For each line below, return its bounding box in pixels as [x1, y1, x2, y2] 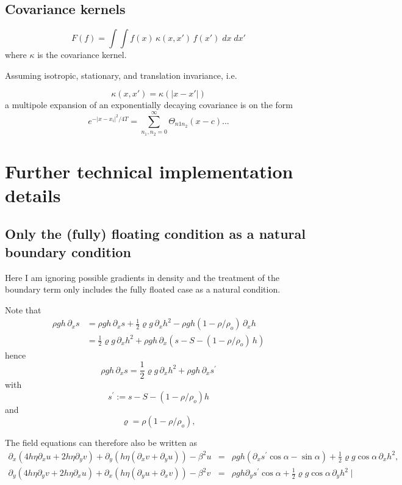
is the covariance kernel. [37, 48, 127, 61]
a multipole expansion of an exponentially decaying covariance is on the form [5, 98, 293, 111]
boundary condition [5, 242, 131, 261]
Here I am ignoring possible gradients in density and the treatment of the [5, 271, 280, 283]
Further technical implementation [5, 158, 293, 183]
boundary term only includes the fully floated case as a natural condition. [5, 283, 281, 296]
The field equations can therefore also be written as [5, 436, 197, 449]
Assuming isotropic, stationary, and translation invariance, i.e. [5, 68, 237, 81]
